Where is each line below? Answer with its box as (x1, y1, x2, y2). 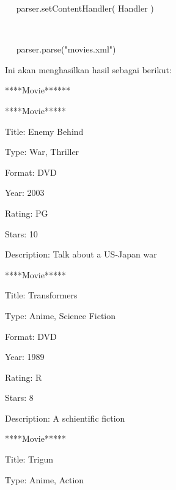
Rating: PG (5, 206, 48, 219)
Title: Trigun (5, 453, 54, 466)
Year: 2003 (5, 186, 45, 199)
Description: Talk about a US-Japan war (5, 248, 157, 261)
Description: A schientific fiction (5, 411, 125, 424)
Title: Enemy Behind (5, 124, 84, 137)
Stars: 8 (5, 391, 34, 404)
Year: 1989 (5, 350, 45, 363)
